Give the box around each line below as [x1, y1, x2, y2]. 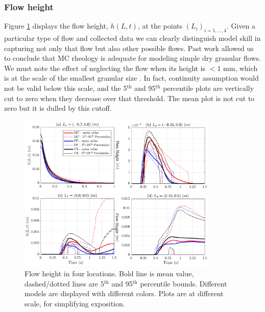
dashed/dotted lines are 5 [25, 278, 104, 289]
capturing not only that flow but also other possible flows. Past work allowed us [4, 42, 254, 53]
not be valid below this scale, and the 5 [4, 82, 127, 93]
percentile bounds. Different [140, 278, 227, 289]
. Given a [227, 20, 256, 31]
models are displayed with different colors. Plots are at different [25, 288, 224, 299]
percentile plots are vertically [163, 82, 254, 93]
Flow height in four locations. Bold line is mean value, [25, 268, 194, 279]
